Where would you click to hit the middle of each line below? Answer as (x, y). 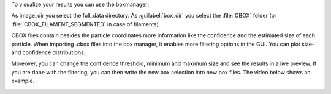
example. (23, 81)
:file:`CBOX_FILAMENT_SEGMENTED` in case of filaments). (86, 24)
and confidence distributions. (48, 52)
